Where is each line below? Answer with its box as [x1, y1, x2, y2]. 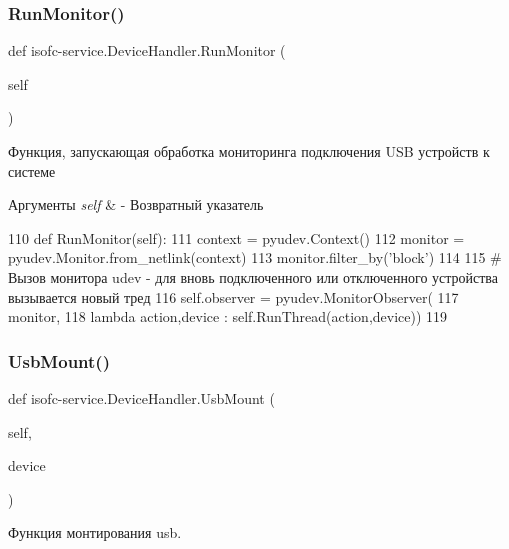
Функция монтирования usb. [8, 522, 182, 543]
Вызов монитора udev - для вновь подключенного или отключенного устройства [8, 266, 499, 287]
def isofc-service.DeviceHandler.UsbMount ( [8, 387, 275, 408]
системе [8, 160, 56, 181]
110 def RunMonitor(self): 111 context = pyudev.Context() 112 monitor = [8, 227, 465, 248]
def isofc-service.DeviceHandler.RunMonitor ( [8, 40, 286, 61]
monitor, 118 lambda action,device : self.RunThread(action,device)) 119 [8, 306, 448, 327]
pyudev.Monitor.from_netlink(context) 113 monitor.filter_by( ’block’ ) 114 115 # [8, 247, 502, 268]
